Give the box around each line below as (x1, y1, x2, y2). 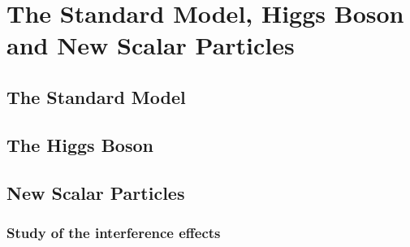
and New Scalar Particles (6, 28, 295, 62)
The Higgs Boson (6, 132, 153, 157)
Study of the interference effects (6, 222, 221, 242)
